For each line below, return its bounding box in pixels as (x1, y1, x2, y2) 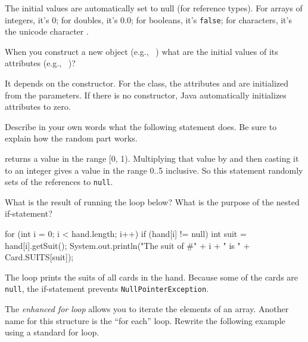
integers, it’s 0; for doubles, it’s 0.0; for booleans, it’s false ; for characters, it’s (5, 13, 292, 26)
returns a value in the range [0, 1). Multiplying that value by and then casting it (5, 152, 299, 164)
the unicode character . (5, 25, 89, 38)
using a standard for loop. (5, 326, 99, 338)
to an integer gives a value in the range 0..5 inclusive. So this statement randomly (5, 164, 303, 176)
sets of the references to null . (5, 175, 113, 188)
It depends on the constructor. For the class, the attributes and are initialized (5, 77, 289, 90)
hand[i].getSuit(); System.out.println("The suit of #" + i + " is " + (5, 239, 250, 251)
